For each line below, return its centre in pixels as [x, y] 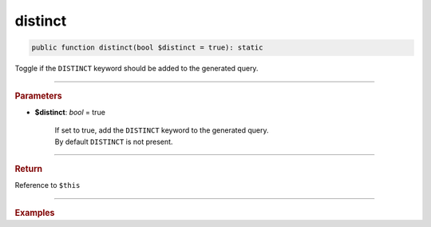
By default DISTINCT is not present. [114, 141]
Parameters [39, 96]
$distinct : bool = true [70, 112]
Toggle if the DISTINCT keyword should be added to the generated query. [136, 69]
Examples [35, 213]
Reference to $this [47, 185]
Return [29, 169]
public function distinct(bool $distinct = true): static [147, 48]
